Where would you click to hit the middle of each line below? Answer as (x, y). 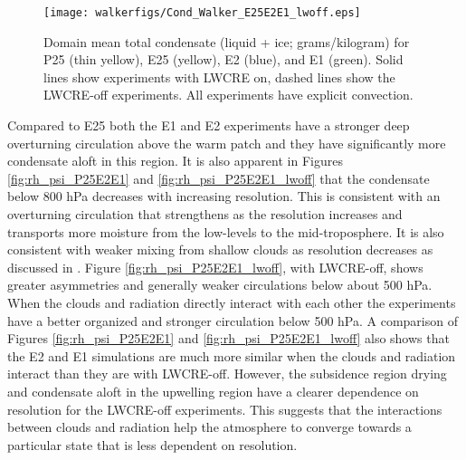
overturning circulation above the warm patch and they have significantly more (227, 143)
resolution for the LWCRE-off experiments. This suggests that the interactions (225, 409)
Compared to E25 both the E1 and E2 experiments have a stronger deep (209, 125)
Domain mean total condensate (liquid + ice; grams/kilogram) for (227, 41)
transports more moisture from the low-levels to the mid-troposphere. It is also (226, 231)
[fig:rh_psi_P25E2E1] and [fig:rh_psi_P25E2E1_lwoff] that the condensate (219, 178)
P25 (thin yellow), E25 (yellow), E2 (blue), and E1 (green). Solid (223, 59)
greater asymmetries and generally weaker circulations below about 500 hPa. (220, 285)
